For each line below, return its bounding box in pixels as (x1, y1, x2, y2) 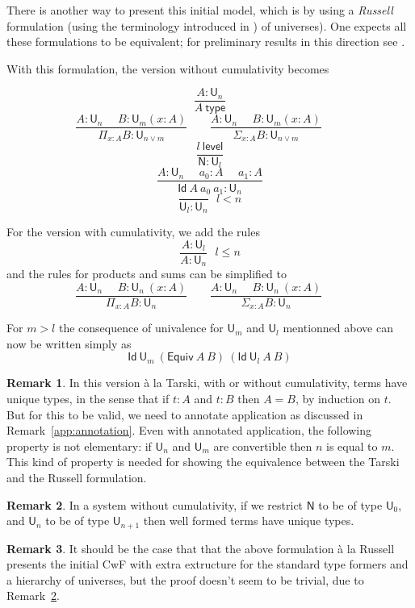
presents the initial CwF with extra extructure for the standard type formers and (6, 556, 409, 573)
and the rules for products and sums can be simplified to (6, 265, 287, 282)
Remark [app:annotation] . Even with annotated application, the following (6, 422, 372, 439)
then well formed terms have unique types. (143, 512, 354, 529)
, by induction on (295, 390, 380, 407)
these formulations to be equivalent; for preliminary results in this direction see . (6, 33, 405, 50)
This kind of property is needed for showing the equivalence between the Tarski (6, 453, 400, 470)
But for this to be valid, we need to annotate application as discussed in (6, 406, 363, 423)
